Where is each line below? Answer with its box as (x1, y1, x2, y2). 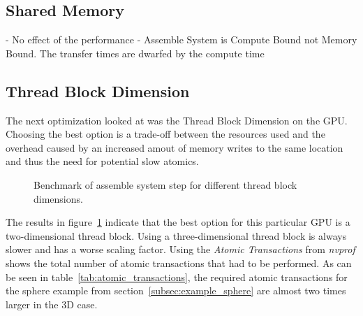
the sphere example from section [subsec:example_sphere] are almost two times (6, 283, 346, 298)
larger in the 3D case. (6, 296, 98, 311)
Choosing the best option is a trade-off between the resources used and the (6, 127, 325, 141)
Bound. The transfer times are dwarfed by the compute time (6, 45, 265, 60)
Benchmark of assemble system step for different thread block (34, 177, 297, 192)
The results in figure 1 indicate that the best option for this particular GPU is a (6, 215, 350, 229)
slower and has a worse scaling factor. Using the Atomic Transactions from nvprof (6, 242, 355, 257)
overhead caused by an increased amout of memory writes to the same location (6, 140, 343, 155)
